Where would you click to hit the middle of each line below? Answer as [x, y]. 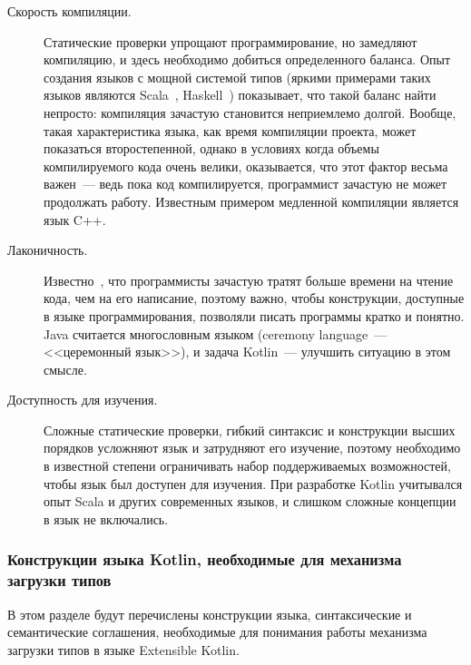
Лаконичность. [48, 250]
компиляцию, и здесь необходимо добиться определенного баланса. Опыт [247, 59]
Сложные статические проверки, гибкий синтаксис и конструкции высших [250, 430]
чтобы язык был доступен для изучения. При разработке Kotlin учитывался [253, 483]
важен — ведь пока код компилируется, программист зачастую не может [245, 184]
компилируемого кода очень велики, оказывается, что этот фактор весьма [246, 166]
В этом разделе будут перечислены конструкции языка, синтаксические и [210, 614]
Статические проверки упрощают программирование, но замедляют [231, 41]
